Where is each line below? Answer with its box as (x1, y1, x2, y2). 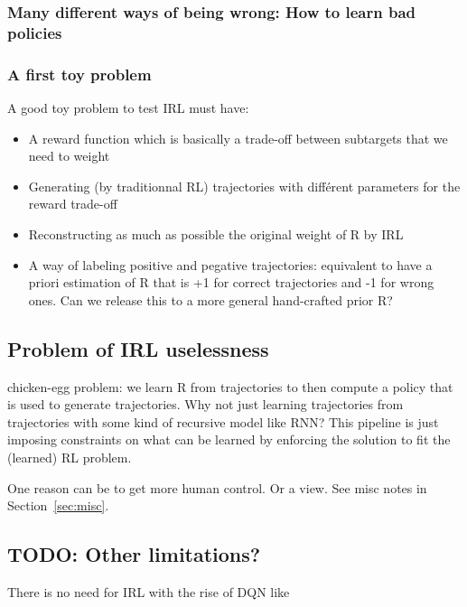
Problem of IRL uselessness (7, 334, 269, 362)
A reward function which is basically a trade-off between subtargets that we (28, 128, 448, 147)
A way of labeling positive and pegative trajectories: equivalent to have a (28, 255, 433, 274)
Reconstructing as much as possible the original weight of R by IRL (28, 224, 404, 243)
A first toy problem (7, 62, 152, 85)
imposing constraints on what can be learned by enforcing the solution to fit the (7, 430, 451, 449)
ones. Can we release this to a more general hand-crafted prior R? (28, 290, 393, 309)
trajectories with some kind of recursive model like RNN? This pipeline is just (7, 412, 439, 431)
